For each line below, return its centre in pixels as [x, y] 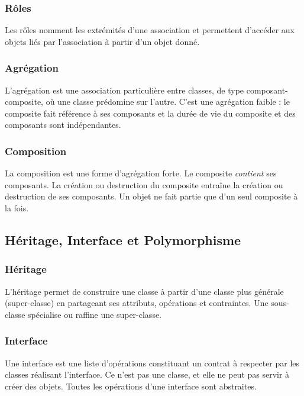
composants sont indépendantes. [63, 125]
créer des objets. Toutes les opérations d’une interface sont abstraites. [131, 386]
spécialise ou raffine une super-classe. [95, 314]
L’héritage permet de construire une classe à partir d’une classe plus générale [144, 291]
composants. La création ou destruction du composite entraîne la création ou [144, 184]
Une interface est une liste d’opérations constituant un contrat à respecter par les [152, 363]
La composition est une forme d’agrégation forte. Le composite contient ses [141, 173]
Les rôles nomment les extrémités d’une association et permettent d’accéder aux [150, 30]
